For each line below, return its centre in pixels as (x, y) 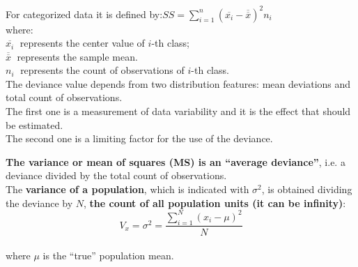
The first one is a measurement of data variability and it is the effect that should (178, 111)
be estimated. (34, 124)
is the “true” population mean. (108, 255)
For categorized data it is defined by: (84, 14)
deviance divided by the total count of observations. (116, 175)
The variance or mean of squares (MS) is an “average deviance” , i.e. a (176, 161)
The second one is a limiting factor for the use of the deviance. (139, 138)
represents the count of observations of (102, 70)
